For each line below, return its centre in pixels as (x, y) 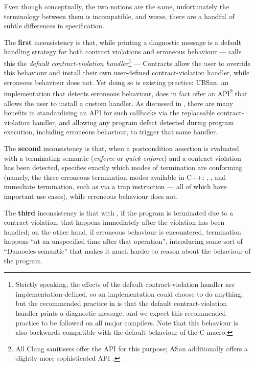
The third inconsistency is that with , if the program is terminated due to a (119, 212)
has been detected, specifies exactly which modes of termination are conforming (123, 167)
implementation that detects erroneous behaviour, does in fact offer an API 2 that (126, 93)
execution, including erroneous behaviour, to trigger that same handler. (111, 132)
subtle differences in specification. (54, 26)
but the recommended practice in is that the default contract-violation (121, 303)
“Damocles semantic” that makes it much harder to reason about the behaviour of (127, 250)
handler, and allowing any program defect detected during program (133, 122)
